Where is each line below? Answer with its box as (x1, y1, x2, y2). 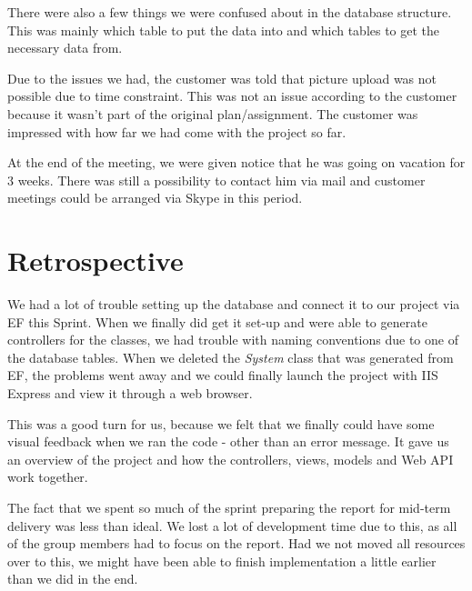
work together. (7, 467, 88, 486)
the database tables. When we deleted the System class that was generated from (7, 347, 454, 366)
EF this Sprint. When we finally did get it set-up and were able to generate (7, 312, 427, 331)
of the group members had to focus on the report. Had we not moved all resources (7, 534, 466, 553)
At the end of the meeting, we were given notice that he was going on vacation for (7, 153, 466, 172)
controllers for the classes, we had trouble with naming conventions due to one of (7, 330, 458, 349)
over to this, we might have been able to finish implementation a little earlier (7, 551, 437, 570)
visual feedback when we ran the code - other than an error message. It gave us (7, 432, 449, 451)
